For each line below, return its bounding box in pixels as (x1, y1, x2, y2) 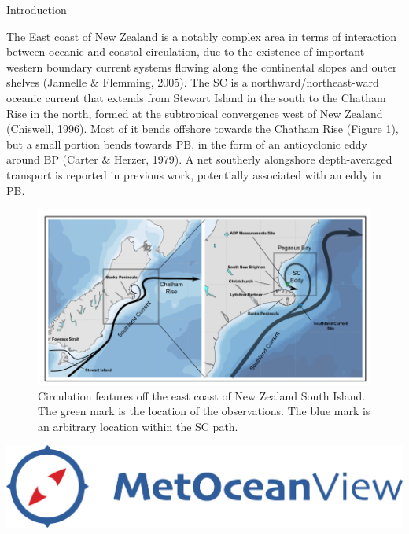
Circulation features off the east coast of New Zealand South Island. (38, 387, 366, 403)
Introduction (6, 2, 67, 17)
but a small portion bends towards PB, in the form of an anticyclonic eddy (6, 135, 367, 152)
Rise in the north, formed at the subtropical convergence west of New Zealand (6, 105, 383, 121)
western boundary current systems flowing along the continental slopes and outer (6, 58, 397, 75)
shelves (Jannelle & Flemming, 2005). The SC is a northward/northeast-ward (6, 74, 379, 90)
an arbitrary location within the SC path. (38, 418, 238, 434)
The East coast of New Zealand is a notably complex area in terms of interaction (6, 28, 397, 44)
